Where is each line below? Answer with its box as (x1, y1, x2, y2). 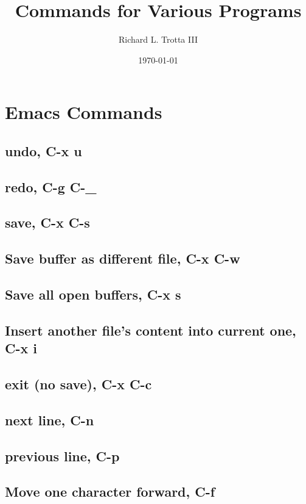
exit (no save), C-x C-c (5, 374, 152, 393)
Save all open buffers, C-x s (5, 285, 181, 304)
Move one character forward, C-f (5, 482, 215, 501)
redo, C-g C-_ (5, 177, 97, 196)
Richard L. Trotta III (119, 33, 198, 46)
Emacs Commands (5, 99, 162, 124)
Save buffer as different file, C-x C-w (5, 249, 240, 268)
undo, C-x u (5, 141, 82, 160)
